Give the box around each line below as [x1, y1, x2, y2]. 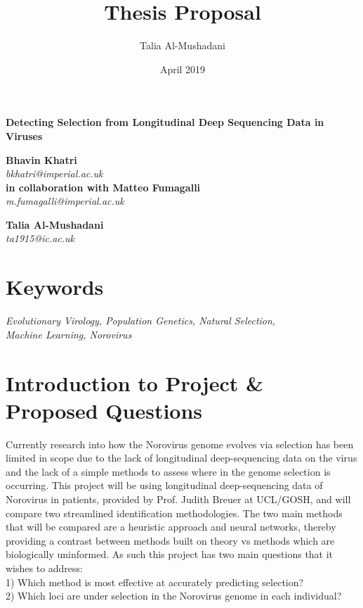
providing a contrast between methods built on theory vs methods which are [6, 533, 335, 547]
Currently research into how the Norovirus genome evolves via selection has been [6, 436, 354, 451]
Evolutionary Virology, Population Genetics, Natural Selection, [6, 313, 276, 328]
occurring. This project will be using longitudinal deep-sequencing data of [6, 478, 323, 493]
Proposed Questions [6, 395, 203, 424]
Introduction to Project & [6, 368, 264, 397]
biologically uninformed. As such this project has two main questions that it [6, 547, 334, 562]
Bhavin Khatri [6, 152, 77, 167]
